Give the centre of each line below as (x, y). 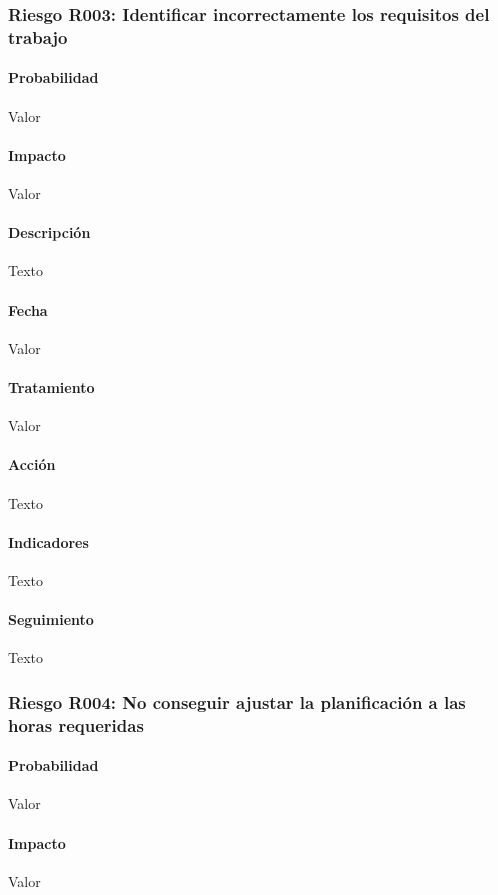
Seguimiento (51, 619)
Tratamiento (51, 386)
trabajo (38, 36)
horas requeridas (76, 724)
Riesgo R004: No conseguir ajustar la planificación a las (237, 701)
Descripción (49, 232)
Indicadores (48, 541)
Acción (32, 464)
